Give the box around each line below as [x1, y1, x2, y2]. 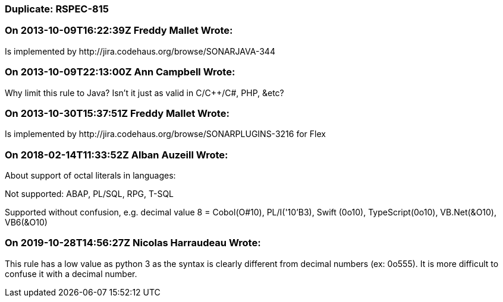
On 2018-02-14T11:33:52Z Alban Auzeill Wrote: [5, 148, 228, 161]
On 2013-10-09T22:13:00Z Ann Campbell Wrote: [5, 66, 235, 78]
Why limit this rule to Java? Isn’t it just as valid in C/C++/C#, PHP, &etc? [5, 87, 284, 98]
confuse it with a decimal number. [5, 268, 137, 279]
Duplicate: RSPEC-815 [5, 3, 109, 15]
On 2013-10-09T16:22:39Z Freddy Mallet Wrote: [5, 24, 233, 37]
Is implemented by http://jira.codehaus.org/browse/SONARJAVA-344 [5, 46, 275, 56]
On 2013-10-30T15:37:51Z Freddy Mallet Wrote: [5, 107, 230, 119]
